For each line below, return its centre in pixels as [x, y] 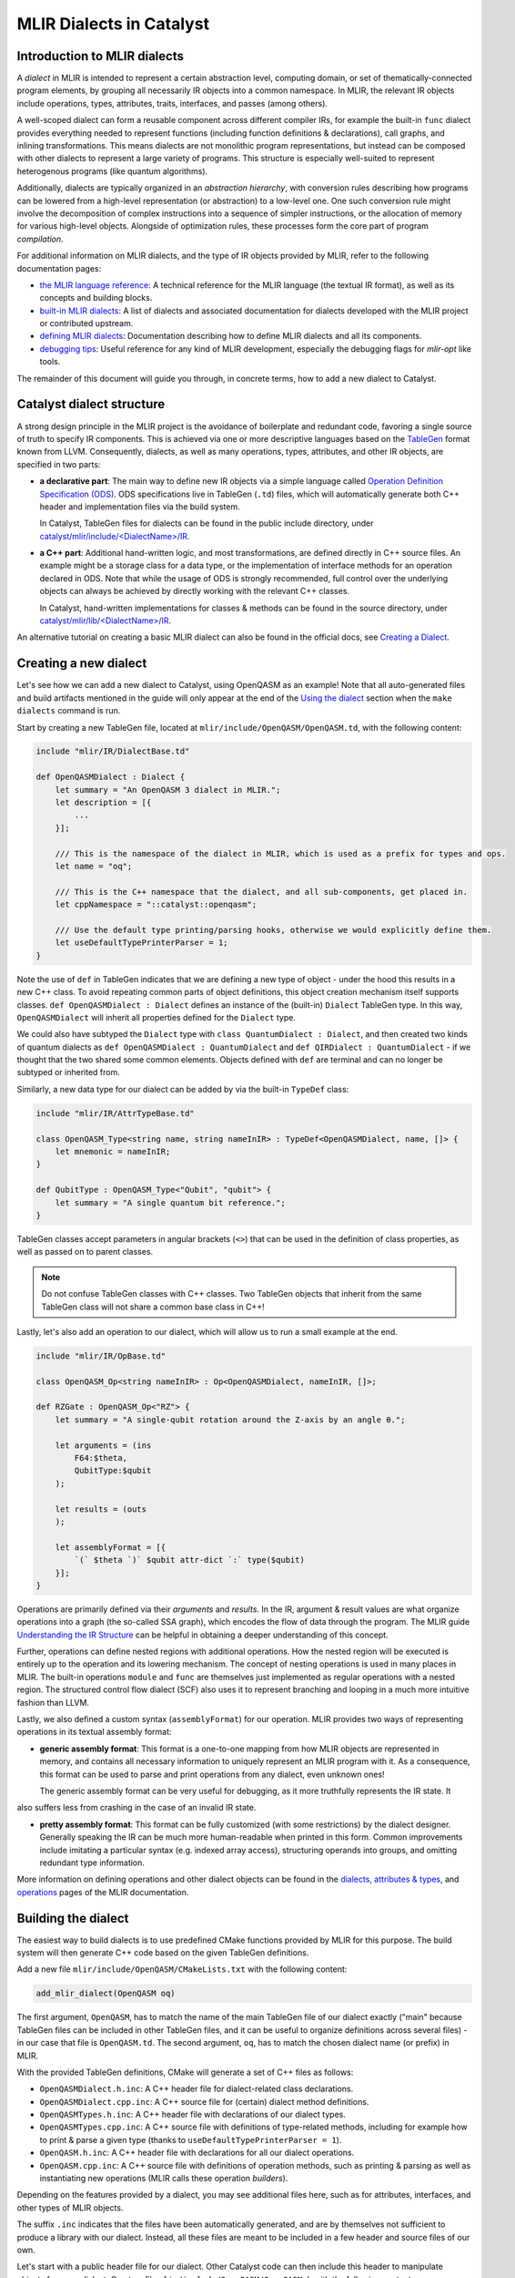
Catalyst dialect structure [91, 404]
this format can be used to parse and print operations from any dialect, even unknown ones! [212, 1774]
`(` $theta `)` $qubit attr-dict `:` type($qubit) [189, 1560]
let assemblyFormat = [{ [111, 1547]
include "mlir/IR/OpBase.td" [101, 1356]
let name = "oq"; [94, 866]
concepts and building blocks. [96, 298]
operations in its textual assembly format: [94, 1732]
